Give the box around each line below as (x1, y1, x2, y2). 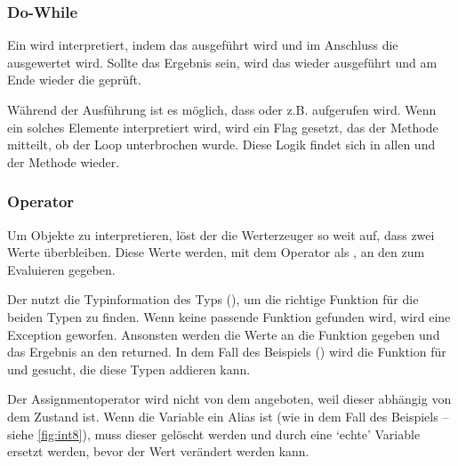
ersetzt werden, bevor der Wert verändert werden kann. (7, 442, 309, 461)
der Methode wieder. (7, 152, 120, 171)
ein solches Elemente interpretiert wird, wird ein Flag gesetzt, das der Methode (7, 117, 438, 136)
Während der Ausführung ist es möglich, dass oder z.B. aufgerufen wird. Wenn (7, 100, 437, 118)
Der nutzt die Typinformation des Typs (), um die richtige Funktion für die (7, 290, 419, 309)
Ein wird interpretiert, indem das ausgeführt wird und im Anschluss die (7, 36, 398, 54)
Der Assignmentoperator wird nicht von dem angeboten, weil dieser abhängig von (7, 390, 452, 408)
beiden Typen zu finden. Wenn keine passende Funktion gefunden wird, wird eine (7, 307, 451, 325)
